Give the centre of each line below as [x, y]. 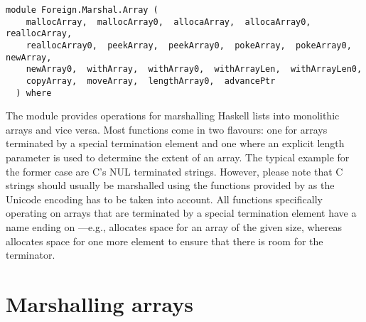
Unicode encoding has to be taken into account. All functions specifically [164, 199]
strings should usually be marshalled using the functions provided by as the [170, 185]
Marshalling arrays [99, 303]
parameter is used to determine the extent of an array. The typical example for [178, 157]
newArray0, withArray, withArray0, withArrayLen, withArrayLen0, [194, 69]
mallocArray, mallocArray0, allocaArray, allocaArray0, [168, 22]
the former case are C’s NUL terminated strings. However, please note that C [174, 171]
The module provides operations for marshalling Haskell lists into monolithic [173, 116]
